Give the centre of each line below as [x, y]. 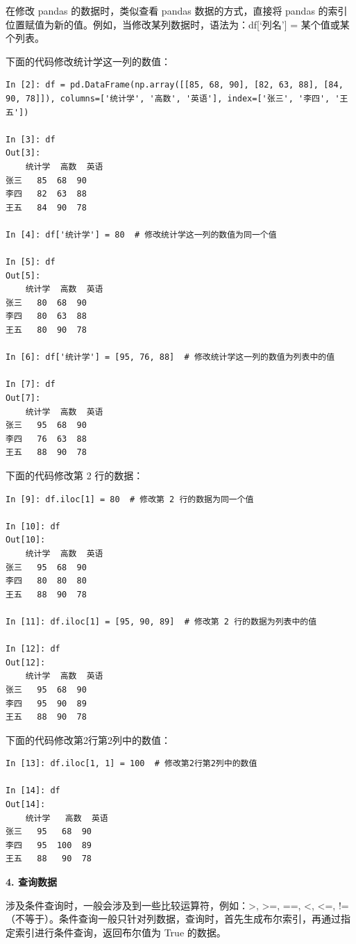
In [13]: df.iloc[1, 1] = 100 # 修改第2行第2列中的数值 [132, 764]
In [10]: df [33, 526]
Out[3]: [23, 153]
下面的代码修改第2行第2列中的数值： [88, 739]
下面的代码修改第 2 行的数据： [75, 475]
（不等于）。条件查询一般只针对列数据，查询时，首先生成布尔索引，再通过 [173, 919]
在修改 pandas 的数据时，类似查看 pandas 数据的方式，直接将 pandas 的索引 [177, 10]
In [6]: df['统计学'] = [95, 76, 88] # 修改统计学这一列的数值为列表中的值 [170, 357]
